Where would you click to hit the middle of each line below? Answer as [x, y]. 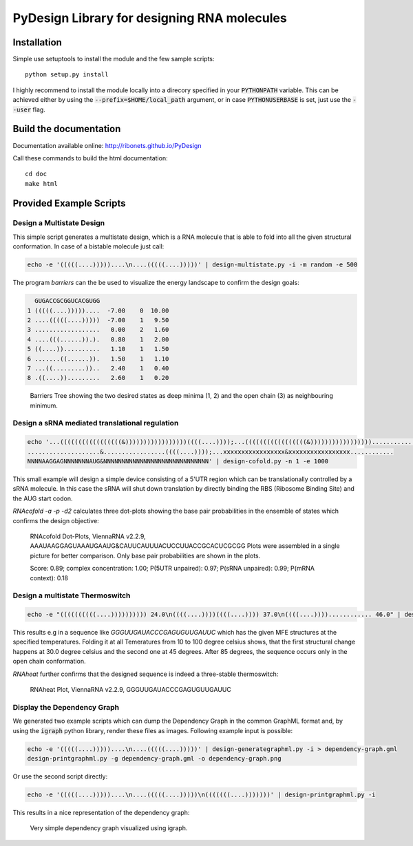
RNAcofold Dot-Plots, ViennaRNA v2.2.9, [88, 536]
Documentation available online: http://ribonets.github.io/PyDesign [107, 145]
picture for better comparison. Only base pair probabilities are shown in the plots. [145, 556]
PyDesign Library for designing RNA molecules [150, 18]
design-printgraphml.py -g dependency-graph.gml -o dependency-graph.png [154, 758]
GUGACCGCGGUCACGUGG [67, 301]
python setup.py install [67, 75]
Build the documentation [67, 129]
